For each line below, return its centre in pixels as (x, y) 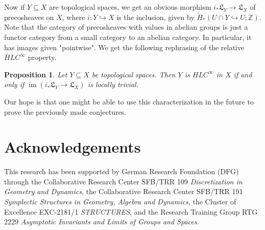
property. (42, 57)
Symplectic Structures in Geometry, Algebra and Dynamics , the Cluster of (120, 202)
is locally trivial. (113, 84)
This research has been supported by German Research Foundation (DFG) (121, 171)
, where (74, 17)
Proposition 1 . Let (36, 74)
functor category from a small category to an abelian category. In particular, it (128, 37)
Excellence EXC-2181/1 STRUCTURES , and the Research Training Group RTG (131, 211)
